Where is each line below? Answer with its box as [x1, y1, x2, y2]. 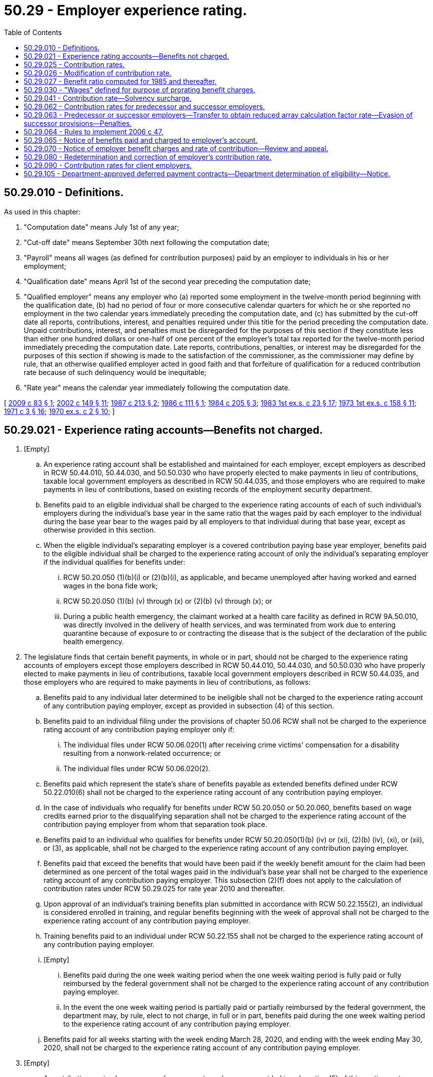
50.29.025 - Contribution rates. [24, 60, 125, 69]
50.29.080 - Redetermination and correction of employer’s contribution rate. [24, 152, 271, 161]
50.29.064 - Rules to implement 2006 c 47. [24, 127, 164, 136]
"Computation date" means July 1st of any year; [24, 222, 179, 231]
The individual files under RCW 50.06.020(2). [63, 764, 211, 773]
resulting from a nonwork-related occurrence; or [63, 749, 221, 758]
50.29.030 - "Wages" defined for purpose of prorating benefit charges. [24, 85, 256, 94]
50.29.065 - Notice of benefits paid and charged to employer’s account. [24, 135, 258, 144]
